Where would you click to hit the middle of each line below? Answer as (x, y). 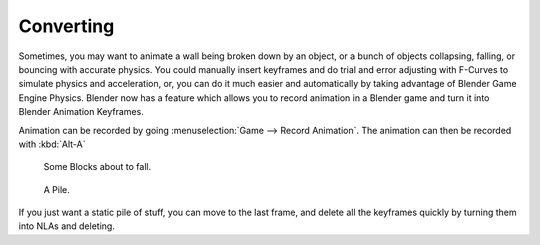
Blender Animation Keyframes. (81, 112)
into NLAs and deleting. (66, 226)
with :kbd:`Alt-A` (52, 144)
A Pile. (56, 189)
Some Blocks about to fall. (97, 167)
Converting (66, 26)
